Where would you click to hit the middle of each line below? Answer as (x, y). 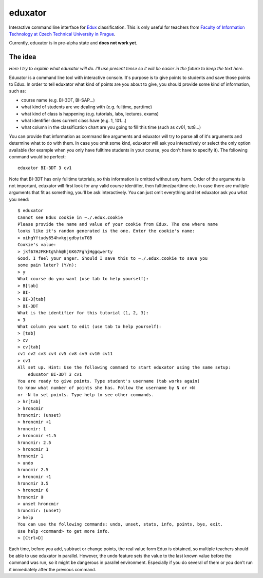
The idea (23, 57)
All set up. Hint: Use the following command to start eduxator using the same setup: (124, 367)
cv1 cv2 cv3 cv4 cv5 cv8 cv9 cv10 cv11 (65, 354)
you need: (19, 199)
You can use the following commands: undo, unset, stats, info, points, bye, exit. (121, 524)
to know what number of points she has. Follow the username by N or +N (106, 388)
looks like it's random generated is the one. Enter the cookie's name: (106, 231)
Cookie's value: (37, 245)
